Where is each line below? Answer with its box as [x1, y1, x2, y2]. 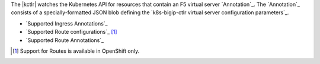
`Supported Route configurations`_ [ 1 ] [25, 28, 117, 36]
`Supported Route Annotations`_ [25, 36, 104, 44]
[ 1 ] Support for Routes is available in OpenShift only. [12, 47, 140, 55]
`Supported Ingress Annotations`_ [25, 20, 108, 27]
